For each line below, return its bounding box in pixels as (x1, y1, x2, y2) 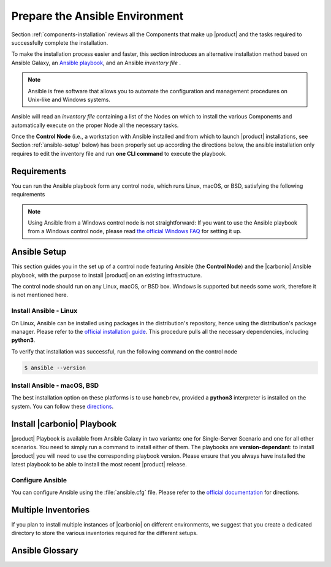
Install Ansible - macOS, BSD (11, 381, 99, 390)
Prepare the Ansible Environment (11, 9, 184, 23)
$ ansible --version (24, 364, 86, 371)
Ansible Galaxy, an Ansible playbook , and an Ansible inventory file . (11, 59, 181, 66)
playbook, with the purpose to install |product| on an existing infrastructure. (11, 271, 202, 279)
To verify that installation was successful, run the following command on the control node (11, 347, 237, 355)
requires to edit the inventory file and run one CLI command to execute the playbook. (11, 150, 227, 157)
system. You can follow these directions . (11, 403, 113, 410)
